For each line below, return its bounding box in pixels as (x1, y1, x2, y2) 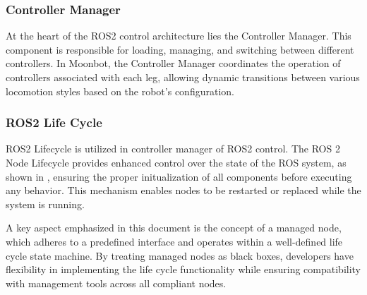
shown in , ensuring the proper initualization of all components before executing (6, 169, 352, 183)
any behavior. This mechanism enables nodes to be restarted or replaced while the (6, 183, 361, 198)
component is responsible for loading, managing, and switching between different (6, 42, 354, 56)
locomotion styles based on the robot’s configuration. (6, 83, 234, 98)
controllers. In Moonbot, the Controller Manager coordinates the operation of (6, 56, 341, 71)
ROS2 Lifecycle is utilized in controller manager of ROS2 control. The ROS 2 (6, 141, 340, 156)
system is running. (6, 196, 85, 211)
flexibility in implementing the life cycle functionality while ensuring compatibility (6, 262, 361, 277)
